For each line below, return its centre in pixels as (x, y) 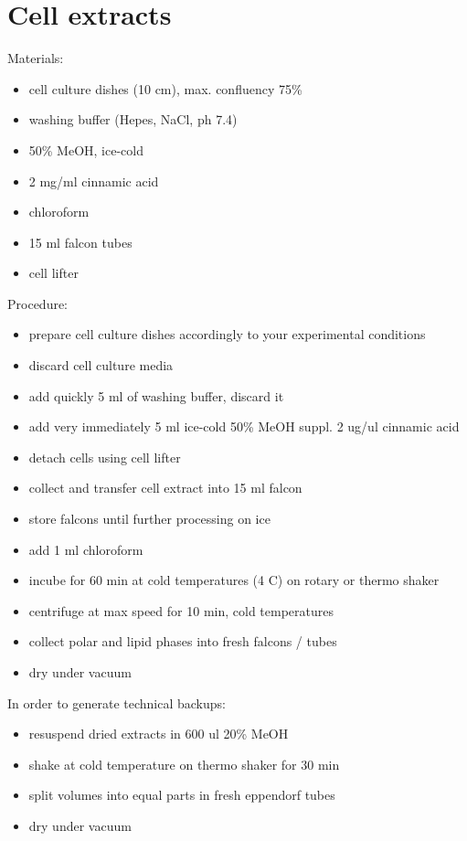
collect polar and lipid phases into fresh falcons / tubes (183, 641)
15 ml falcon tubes (80, 242)
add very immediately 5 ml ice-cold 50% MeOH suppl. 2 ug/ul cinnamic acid (244, 426)
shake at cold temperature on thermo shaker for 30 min (184, 764)
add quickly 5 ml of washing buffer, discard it (156, 395)
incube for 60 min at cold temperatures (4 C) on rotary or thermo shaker (234, 580)
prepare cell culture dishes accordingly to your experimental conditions (227, 334)
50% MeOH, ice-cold (86, 149)
